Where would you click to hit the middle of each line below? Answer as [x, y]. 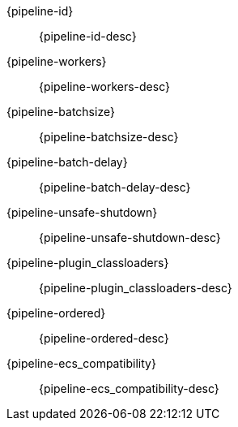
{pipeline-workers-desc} [104, 86]
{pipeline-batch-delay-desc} [115, 187]
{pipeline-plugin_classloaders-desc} [136, 288]
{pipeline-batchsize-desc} [109, 137]
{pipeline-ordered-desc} [104, 338]
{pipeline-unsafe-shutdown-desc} [130, 237]
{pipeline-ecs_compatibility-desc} [129, 388]
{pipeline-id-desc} [88, 36]
